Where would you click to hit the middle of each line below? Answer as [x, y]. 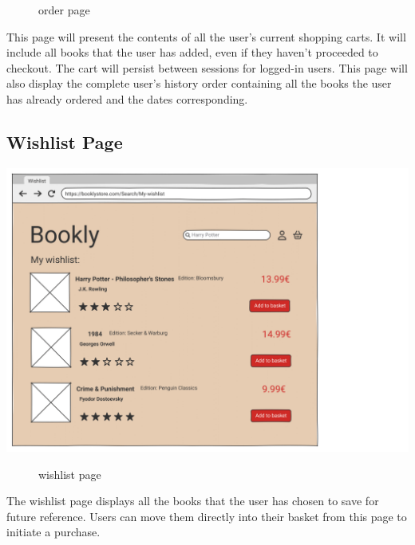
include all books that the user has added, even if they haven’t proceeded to [192, 52]
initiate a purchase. [53, 532]
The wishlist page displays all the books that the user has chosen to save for [193, 501]
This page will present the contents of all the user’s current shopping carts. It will [206, 36]
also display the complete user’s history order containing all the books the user [199, 83]
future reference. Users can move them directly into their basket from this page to [207, 516]
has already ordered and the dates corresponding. [127, 98]
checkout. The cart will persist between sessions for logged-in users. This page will [207, 67]
